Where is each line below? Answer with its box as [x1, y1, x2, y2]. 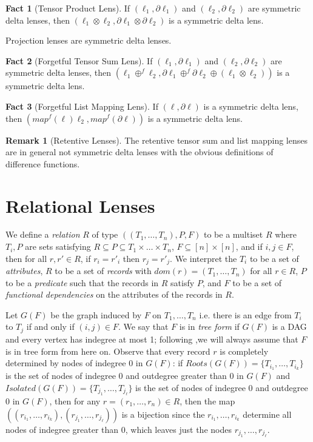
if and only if [26, 320, 75, 333]
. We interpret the [170, 252, 237, 264]
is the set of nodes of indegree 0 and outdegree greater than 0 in [5, 369, 244, 381]
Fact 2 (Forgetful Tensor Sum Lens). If [5, 54, 153, 67]
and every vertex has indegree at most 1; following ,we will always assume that [5, 332, 298, 345]
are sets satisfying [25, 240, 91, 253]
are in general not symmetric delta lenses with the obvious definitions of [5, 146, 274, 158]
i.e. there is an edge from [199, 308, 292, 321]
